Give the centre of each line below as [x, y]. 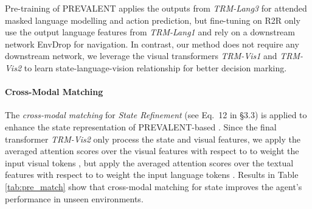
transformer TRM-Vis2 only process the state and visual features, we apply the [153, 139]
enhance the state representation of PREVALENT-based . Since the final [141, 126]
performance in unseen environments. [74, 198]
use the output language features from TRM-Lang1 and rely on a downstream [150, 32]
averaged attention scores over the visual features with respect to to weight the [152, 151]
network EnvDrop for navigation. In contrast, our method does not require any [152, 44]
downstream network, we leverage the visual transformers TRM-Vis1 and [141, 56]
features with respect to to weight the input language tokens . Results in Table [152, 175]
